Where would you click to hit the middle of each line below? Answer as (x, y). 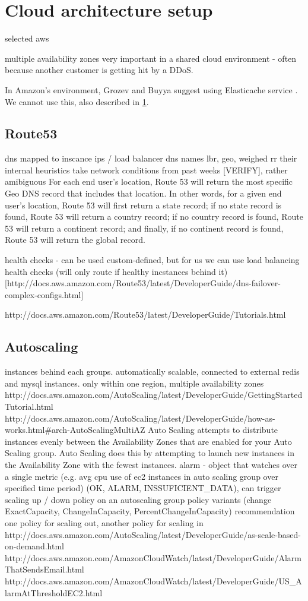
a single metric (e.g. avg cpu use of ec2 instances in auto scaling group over (142, 476)
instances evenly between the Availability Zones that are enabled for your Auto (148, 441)
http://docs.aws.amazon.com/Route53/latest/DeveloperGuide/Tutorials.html (145, 314)
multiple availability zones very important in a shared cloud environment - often (151, 58)
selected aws (27, 38)
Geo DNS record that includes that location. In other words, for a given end (143, 193)
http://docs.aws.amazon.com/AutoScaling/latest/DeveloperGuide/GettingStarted (154, 395)
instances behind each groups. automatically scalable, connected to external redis (152, 371)
